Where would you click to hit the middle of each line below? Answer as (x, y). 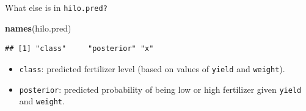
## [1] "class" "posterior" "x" (79, 49)
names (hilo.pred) (38, 28)
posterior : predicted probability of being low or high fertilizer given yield (160, 89)
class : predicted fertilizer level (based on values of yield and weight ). (152, 68)
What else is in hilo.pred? (56, 7)
